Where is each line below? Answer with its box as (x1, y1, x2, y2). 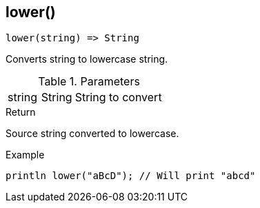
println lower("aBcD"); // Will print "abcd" (6, 170, 256, 182)
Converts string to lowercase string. (6, 53, 168, 65)
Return (6, 106, 36, 118)
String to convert (74, 90, 162, 105)
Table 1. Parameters (38, 74, 140, 89)
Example (6, 149, 45, 161)
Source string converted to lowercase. (6, 127, 179, 140)
